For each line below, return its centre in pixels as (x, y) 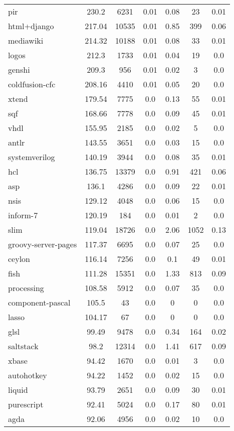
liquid (18, 390)
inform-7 (23, 215)
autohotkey (28, 375)
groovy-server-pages (43, 244)
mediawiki (26, 40)
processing (26, 288)
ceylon (19, 259)
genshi (19, 69)
